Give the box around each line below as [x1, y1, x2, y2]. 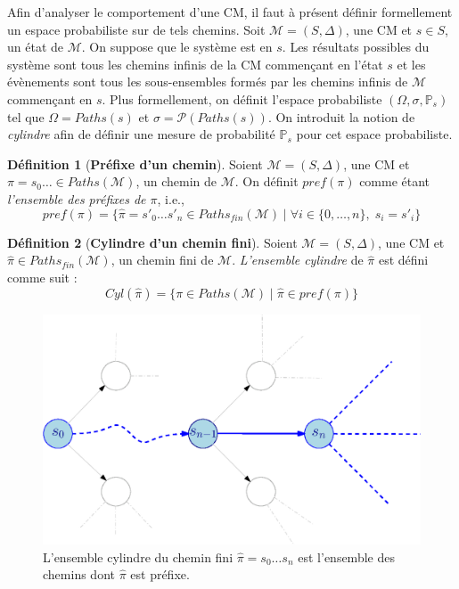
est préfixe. [130, 565, 190, 584]
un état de [7, 37, 63, 56]
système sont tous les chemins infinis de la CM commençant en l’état [7, 54, 383, 73]
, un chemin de [135, 172, 217, 191]
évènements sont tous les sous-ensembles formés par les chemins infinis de [7, 72, 408, 91]
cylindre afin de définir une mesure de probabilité [7, 125, 275, 143]
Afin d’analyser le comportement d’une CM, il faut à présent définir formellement [7, 3, 453, 20]
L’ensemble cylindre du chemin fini [43, 547, 234, 566]
